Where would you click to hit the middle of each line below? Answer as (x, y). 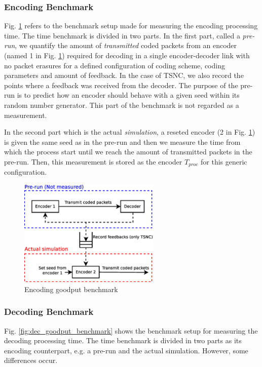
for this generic (224, 161)
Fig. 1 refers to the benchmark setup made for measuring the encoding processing (131, 26)
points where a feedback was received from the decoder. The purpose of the (121, 85)
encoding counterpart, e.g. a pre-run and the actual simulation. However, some (126, 350)
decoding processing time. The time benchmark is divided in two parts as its (123, 340)
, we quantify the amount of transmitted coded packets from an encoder (126, 45)
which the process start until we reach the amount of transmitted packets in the (128, 152)
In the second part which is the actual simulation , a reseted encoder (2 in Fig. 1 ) (130, 132)
